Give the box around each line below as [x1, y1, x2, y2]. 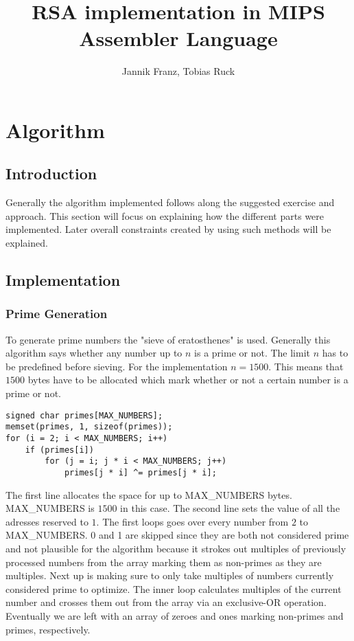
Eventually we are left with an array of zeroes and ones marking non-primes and [5, 608, 344, 622]
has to [322, 346, 349, 360]
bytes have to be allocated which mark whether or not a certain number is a [27, 372, 349, 387]
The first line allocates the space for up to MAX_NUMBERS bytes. [5, 487, 292, 502]
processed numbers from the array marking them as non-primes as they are [5, 554, 322, 569]
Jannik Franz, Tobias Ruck [121, 64, 235, 78]
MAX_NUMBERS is [5, 501, 95, 515]
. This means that [268, 359, 344, 373]
